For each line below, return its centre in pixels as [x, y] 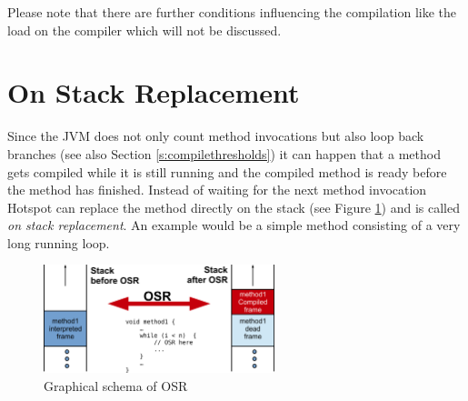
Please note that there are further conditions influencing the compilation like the [232, 12]
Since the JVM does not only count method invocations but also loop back [216, 136]
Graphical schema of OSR [116, 385]
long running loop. [59, 242]
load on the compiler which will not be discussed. [144, 30]
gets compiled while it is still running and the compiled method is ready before [227, 171]
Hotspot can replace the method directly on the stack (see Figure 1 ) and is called [234, 207]
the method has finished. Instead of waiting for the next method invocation [217, 190]
